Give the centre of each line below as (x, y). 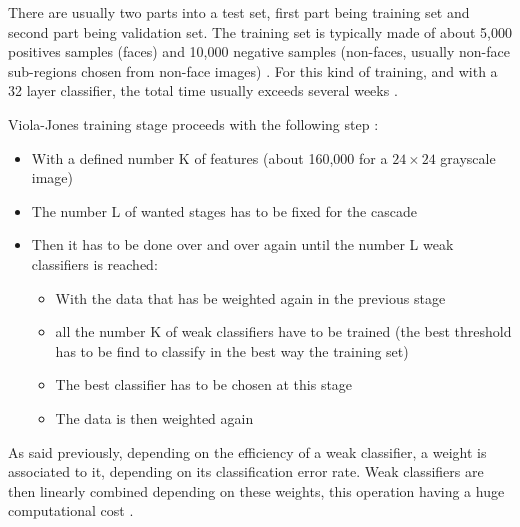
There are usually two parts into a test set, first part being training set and (239, 12)
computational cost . (71, 510)
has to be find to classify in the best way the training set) (232, 350)
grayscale (468, 157)
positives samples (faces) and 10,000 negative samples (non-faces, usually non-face (259, 51)
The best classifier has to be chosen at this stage (204, 384)
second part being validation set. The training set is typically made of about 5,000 (260, 31)
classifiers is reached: (94, 263)
